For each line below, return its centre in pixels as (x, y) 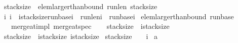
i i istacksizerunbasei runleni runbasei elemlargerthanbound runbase (119, 16)
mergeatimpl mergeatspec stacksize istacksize (90, 26)
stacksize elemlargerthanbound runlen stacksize (81, 6)
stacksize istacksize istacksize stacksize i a (81, 36)
